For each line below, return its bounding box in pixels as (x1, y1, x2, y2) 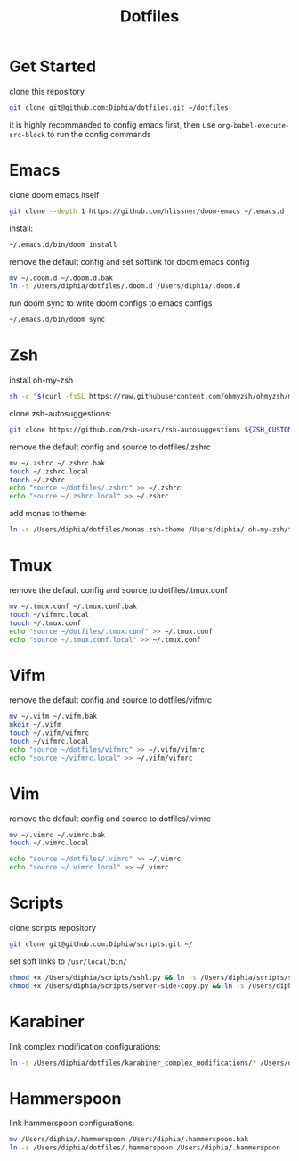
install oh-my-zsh (9, 375, 74, 385)
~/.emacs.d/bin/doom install (9, 240, 117, 249)
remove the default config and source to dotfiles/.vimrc (9, 813, 212, 824)
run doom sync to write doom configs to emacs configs (9, 298, 213, 309)
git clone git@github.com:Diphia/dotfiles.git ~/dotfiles (9, 103, 229, 112)
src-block (9, 130, 46, 139)
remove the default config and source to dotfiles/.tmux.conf (9, 585, 229, 595)
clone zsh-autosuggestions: (9, 408, 112, 418)
